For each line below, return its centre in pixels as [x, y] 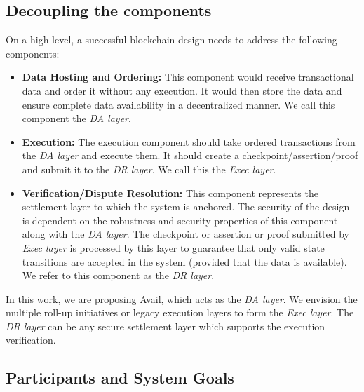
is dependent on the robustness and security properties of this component [180, 220]
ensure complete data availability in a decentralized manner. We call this [178, 104]
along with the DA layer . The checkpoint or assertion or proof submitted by [186, 234]
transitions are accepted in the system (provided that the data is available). [184, 261]
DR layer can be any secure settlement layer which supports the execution [166, 326]
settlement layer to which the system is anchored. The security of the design [186, 207]
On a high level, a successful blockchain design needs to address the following [171, 40]
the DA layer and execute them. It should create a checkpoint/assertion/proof [190, 155]
